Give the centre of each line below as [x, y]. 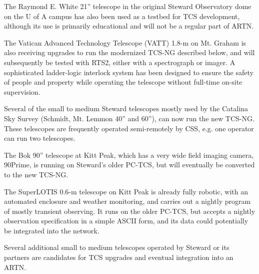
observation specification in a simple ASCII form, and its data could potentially [126, 221]
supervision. [22, 91]
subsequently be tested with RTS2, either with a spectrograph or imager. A [120, 62]
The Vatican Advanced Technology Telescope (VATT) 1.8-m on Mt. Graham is [125, 42]
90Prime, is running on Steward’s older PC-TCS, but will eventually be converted [129, 165]
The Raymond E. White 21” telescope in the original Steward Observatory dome [128, 6]
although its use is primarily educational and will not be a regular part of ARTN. [129, 26]
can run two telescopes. [40, 138]
